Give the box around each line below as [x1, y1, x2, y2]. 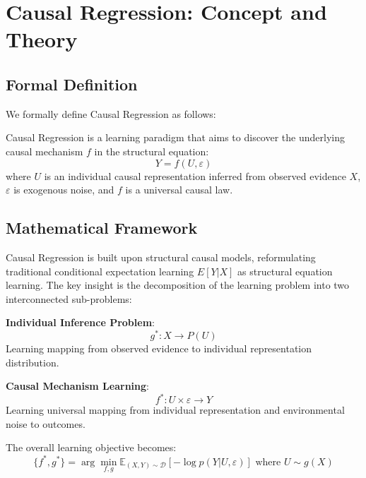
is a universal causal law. [125, 182, 233, 197]
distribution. [6, 354, 59, 369]
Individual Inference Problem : [6, 315, 155, 330]
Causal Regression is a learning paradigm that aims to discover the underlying [6, 130, 345, 145]
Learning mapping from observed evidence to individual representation [6, 340, 312, 355]
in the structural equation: [94, 143, 209, 158]
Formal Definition [6, 73, 138, 95]
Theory [6, 25, 78, 54]
